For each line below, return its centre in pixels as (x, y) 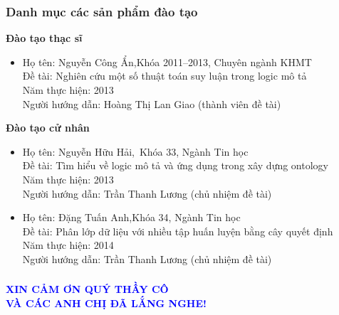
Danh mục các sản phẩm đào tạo (102, 11)
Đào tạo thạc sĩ (44, 38)
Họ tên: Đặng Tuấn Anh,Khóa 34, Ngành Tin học (131, 217)
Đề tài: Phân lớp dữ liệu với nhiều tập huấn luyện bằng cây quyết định (178, 231)
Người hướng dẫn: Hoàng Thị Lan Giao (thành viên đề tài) (152, 103)
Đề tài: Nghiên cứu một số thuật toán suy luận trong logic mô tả (165, 76)
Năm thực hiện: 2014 (68, 245)
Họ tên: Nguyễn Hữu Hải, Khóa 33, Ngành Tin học (135, 151)
